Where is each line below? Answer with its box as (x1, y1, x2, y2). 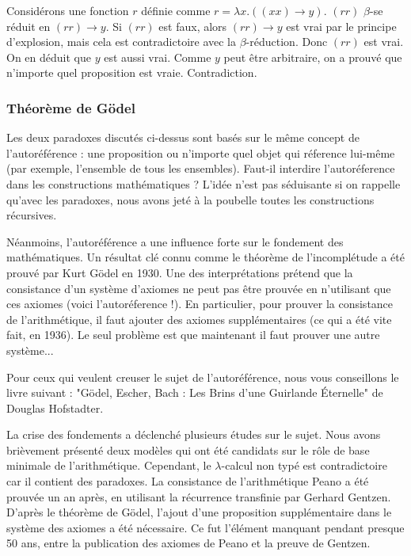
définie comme (141, 2, 211, 18)
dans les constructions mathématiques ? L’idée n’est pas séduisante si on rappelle (6, 175, 401, 192)
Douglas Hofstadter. (6, 399, 104, 416)
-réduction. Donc (245, 33, 328, 50)
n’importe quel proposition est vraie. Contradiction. (6, 64, 257, 81)
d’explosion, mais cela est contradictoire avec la (6, 33, 236, 50)
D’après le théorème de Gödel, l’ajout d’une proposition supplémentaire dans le (6, 504, 392, 520)
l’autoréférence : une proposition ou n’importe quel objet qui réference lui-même (6, 144, 395, 161)
